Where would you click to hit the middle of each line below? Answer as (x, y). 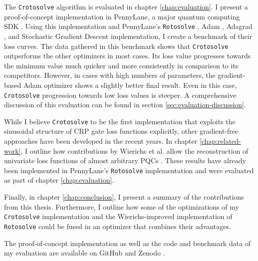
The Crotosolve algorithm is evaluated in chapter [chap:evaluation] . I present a (126, 6)
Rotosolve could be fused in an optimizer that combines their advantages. (118, 226)
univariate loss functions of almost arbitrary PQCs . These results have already (125, 160)
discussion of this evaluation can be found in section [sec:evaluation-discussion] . (125, 105)
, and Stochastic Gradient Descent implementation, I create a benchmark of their (128, 36)
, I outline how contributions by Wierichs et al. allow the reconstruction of (134, 150)
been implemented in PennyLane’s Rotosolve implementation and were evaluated (129, 170)
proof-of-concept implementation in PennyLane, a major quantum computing (122, 16)
